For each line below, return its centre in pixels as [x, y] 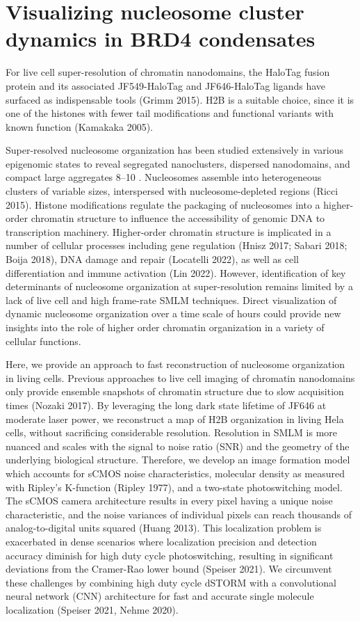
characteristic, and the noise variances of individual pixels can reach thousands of [179, 514]
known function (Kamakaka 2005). [79, 126]
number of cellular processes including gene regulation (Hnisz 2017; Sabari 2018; [177, 245]
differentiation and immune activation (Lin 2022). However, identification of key [176, 272]
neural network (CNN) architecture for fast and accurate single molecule [160, 596]
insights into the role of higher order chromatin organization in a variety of [165, 327]
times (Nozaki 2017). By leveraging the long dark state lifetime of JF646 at [166, 405]
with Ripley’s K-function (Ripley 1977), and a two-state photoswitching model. [174, 487]
